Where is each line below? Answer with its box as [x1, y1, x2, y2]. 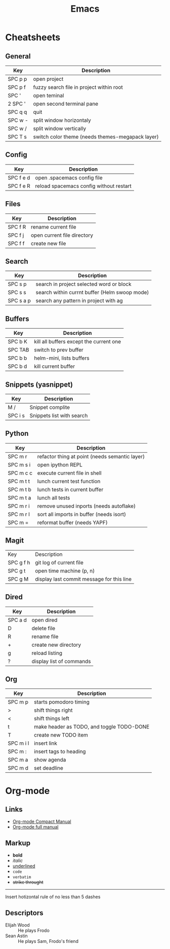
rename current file [30, 223, 77, 230]
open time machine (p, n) [35, 567, 95, 574]
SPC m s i [8, 461, 31, 468]
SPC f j [8, 232, 24, 239]
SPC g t [8, 567, 26, 574]
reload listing [31, 649, 62, 656]
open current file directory [30, 232, 94, 239]
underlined [12, 863, 35, 869]
